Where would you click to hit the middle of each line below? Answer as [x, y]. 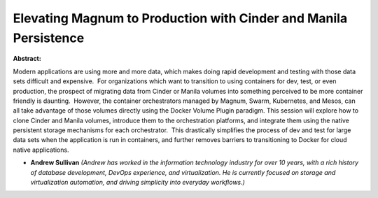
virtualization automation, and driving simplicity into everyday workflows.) [138, 183]
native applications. [41, 150]
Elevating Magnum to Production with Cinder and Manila [180, 18]
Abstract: [27, 59]
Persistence [49, 38]
